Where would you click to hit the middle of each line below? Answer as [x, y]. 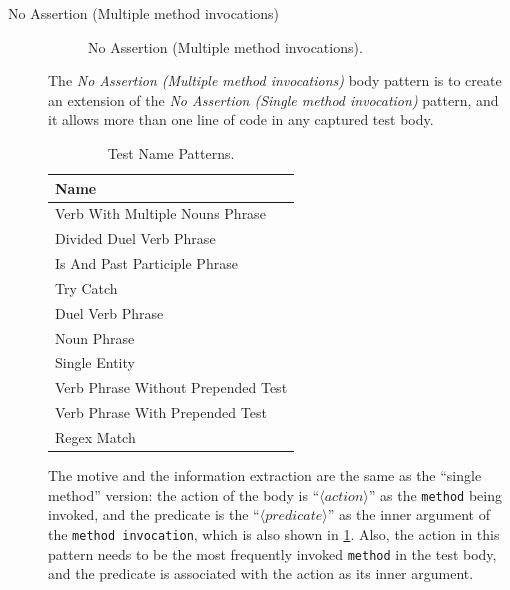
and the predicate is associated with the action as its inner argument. [261, 573]
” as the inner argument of [408, 514]
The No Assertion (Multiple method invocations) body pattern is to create [275, 80]
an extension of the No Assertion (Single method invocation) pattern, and [273, 99]
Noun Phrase [95, 337]
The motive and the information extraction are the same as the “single [265, 475]
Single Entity [95, 362]
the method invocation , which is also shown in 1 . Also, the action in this [274, 533]
